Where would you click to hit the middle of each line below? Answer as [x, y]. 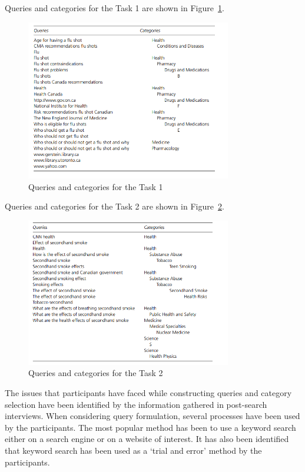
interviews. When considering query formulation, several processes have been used [152, 416]
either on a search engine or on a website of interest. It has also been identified [147, 439]
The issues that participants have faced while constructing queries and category [148, 393]
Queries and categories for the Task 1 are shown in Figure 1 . [115, 8]
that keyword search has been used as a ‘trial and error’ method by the [133, 451]
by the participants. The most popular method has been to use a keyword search [150, 427]
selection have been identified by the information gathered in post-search [136, 404]
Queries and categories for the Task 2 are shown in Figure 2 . [115, 206]
